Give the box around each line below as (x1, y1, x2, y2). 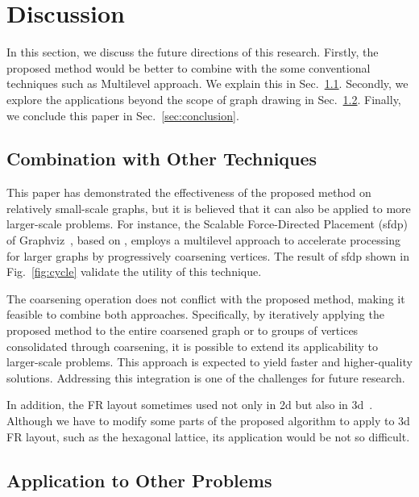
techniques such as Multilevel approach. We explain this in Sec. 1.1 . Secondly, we (6, 75, 409, 92)
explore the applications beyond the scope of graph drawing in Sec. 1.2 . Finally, (6, 90, 401, 107)
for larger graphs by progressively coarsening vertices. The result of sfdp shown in (6, 247, 409, 264)
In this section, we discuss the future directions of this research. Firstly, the (6, 44, 379, 61)
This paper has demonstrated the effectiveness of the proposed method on (6, 184, 371, 201)
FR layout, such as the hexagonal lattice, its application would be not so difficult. (6, 428, 410, 445)
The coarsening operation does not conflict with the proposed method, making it (6, 290, 405, 307)
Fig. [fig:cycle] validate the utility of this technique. (6, 263, 262, 280)
